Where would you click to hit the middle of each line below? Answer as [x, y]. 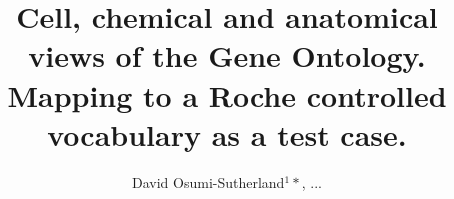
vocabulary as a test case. [227, 133]
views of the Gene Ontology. [227, 55]
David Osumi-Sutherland [208, 181]
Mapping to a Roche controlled [227, 94]
